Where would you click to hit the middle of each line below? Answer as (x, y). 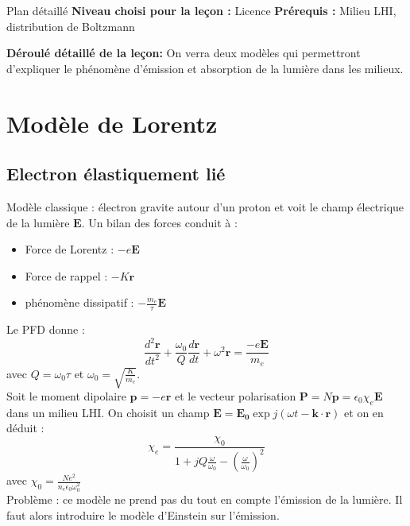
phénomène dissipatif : (79, 302)
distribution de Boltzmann (71, 26)
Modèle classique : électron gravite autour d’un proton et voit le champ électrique (205, 206)
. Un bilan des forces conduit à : (159, 222)
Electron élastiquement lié (116, 174)
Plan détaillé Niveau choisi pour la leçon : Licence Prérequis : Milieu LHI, (201, 10)
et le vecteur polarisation (235, 396)
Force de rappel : (66, 275)
